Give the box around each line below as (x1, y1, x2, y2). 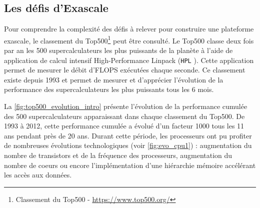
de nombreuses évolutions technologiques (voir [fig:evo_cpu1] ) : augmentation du (4, 140, 252, 150)
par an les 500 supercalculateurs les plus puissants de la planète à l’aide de (4, 45, 233, 55)
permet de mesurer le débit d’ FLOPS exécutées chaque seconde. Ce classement (4, 64, 245, 75)
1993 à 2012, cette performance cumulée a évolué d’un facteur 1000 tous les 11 (4, 120, 244, 131)
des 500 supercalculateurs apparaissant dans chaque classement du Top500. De (4, 110, 245, 121)
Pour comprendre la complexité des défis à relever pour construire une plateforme (4, 23, 254, 34)
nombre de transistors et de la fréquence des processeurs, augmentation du (4, 150, 232, 160)
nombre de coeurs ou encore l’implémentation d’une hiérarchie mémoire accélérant (4, 159, 256, 170)
